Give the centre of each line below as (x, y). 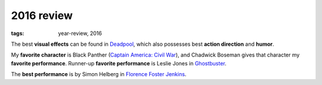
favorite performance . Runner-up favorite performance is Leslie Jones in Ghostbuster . (119, 63)
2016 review (42, 15)
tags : (18, 33)
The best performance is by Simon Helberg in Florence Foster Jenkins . (99, 74)
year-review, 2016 (80, 33)
